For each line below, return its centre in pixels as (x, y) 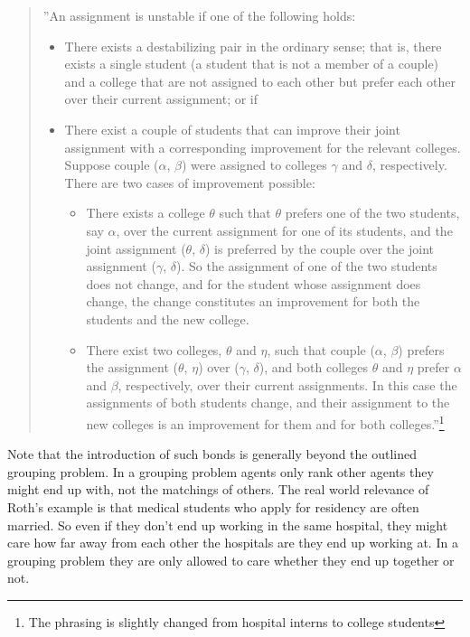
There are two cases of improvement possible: (190, 182)
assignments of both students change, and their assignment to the (268, 403)
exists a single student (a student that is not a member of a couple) (252, 64)
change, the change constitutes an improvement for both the (253, 301)
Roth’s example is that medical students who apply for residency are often (213, 506)
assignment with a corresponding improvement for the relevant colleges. (263, 147)
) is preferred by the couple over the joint (319, 248)
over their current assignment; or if (161, 99)
